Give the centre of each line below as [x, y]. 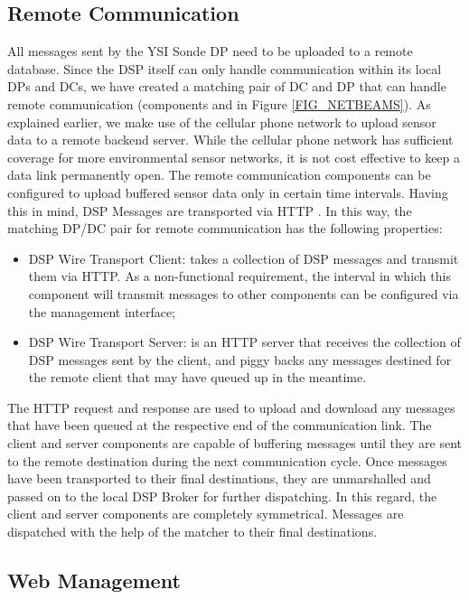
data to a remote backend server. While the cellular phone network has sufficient [230, 140]
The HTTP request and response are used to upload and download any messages [231, 407]
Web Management [94, 580]
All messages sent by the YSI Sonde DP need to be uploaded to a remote [210, 51]
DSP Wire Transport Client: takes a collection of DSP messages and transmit [244, 258]
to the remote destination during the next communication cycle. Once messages [227, 460]
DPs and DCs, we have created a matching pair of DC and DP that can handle [227, 86]
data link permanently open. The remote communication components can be [219, 175]
